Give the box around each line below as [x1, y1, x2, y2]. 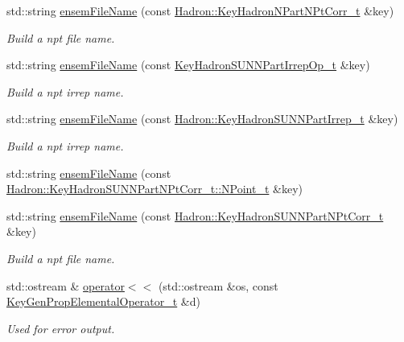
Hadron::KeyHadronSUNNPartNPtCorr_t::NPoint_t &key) [6, 180, 303, 197]
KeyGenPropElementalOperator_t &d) [6, 293, 200, 310]
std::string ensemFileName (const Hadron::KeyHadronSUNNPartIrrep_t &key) [6, 110, 398, 127]
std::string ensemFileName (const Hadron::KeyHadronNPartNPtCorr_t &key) [6, 2, 394, 19]
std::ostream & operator [6, 277, 125, 294]
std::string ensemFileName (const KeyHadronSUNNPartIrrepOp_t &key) [6, 56, 370, 73]
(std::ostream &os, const [158, 277, 278, 294]
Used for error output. [6, 319, 115, 336]
